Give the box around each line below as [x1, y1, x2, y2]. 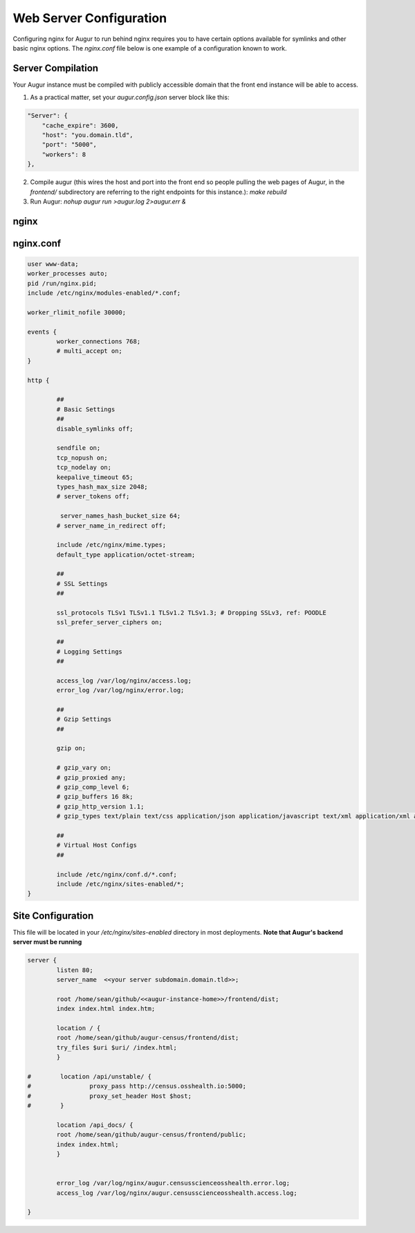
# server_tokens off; [56, 492, 130, 501]
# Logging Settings [56, 647, 122, 656]
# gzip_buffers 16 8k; [56, 793, 134, 801]
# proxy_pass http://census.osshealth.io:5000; [27, 1082, 247, 1090]
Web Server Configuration [12, 10, 167, 26]
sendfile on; [56, 444, 101, 452]
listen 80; [56, 966, 93, 974]
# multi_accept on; [56, 347, 122, 355]
